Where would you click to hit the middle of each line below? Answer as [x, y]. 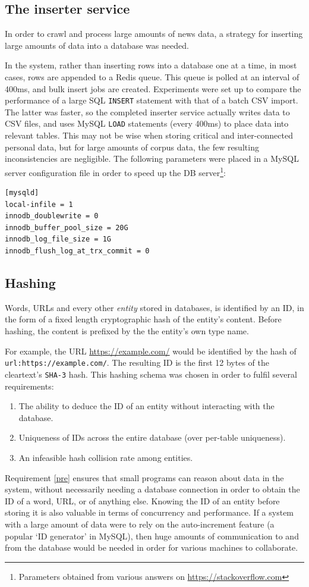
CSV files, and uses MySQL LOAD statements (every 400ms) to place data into [147, 123]
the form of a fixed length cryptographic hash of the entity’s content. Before [143, 319]
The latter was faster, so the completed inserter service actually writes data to [147, 112]
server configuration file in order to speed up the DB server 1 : [115, 171]
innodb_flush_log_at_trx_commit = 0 [77, 251]
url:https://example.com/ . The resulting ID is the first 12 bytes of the [137, 362]
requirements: [29, 386]
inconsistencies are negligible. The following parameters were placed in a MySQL [152, 158]
